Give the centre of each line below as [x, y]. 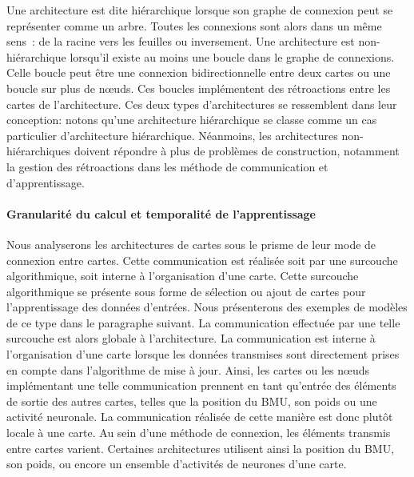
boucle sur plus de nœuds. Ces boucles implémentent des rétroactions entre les [199, 88]
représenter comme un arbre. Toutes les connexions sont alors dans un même [194, 25]
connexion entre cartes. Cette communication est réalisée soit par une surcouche [202, 260]
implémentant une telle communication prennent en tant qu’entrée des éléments [201, 385]
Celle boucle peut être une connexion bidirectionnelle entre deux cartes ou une [199, 72]
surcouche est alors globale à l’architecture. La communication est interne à [191, 338]
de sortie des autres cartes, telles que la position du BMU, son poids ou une [192, 401]
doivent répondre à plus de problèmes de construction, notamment [237, 151]
